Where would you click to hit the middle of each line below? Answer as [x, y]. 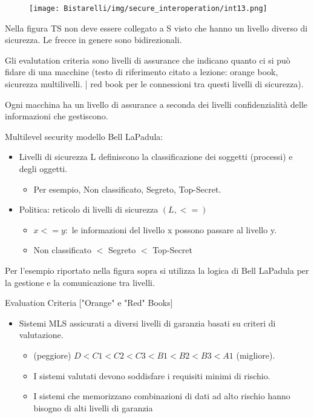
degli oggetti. [43, 168]
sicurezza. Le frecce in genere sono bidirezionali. [93, 40]
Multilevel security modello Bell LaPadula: [84, 136]
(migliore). [256, 355]
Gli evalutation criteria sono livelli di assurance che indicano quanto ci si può [148, 60]
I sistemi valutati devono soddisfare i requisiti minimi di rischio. [152, 375]
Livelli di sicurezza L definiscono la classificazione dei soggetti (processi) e [156, 157]
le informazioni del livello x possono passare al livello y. [174, 229]
